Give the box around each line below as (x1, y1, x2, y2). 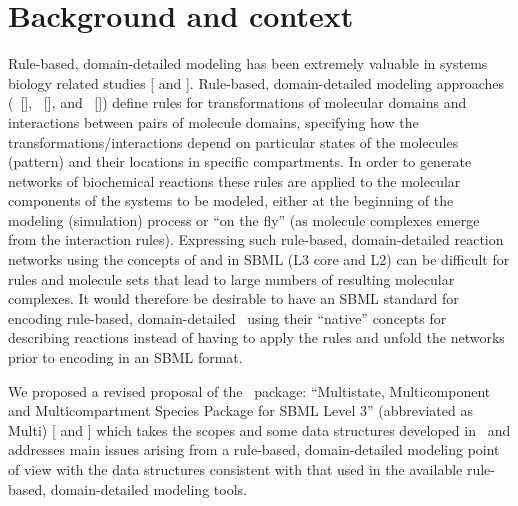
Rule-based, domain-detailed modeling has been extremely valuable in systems (8, 53, 488, 74)
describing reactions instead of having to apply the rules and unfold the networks (8, 327, 505, 348)
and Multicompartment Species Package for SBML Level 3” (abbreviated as (8, 400, 473, 421)
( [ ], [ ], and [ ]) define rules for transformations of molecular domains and (8, 92, 467, 113)
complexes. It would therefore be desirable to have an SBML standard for (8, 288, 459, 309)
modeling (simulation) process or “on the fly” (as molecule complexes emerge (8, 209, 480, 230)
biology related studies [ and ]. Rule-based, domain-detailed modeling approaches (8, 72, 505, 93)
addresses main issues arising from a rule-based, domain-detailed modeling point (8, 439, 500, 460)
